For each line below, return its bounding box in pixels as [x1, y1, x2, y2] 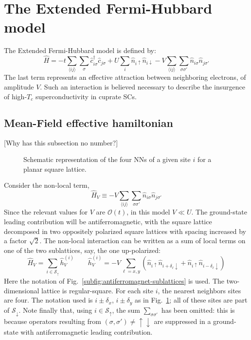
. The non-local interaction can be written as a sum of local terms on [39, 235, 246, 246]
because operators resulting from [4, 316, 101, 326]
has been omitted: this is [161, 304, 235, 315]
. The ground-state [191, 207, 247, 217]
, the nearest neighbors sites [158, 285, 241, 295]
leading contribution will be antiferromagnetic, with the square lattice [4, 216, 212, 226]
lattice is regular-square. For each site [41, 285, 154, 295]
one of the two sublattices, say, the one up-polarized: [4, 245, 161, 255]
